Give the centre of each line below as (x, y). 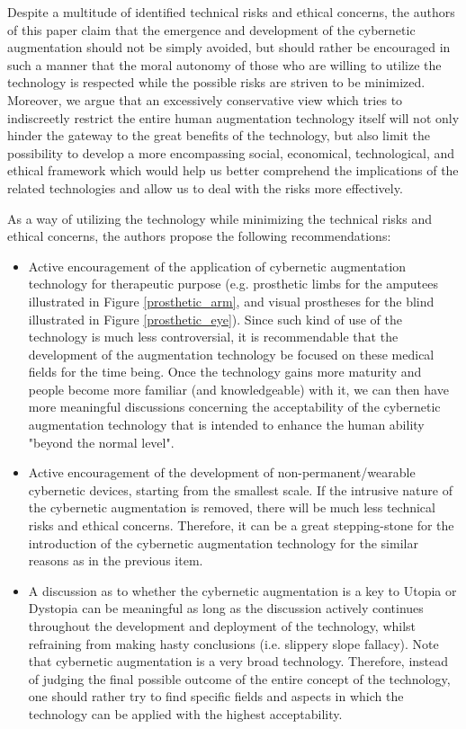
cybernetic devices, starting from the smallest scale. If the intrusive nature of (240, 489)
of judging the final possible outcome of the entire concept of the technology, (239, 678)
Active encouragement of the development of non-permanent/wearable (222, 472)
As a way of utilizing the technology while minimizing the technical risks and (220, 218)
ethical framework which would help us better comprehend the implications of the (233, 170)
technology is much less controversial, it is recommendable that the (213, 337)
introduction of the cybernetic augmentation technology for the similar (223, 542)
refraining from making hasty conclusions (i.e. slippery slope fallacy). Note (233, 643)
